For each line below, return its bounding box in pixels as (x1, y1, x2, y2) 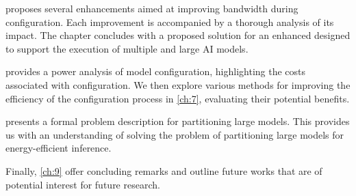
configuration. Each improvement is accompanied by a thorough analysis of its (5, 14, 334, 29)
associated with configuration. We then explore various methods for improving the (5, 77, 351, 92)
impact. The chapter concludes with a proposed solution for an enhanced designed (5, 28, 351, 42)
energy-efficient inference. (5, 141, 112, 155)
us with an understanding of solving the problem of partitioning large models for (5, 127, 344, 141)
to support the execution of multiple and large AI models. (5, 41, 249, 55)
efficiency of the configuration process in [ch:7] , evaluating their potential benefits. (5, 91, 350, 105)
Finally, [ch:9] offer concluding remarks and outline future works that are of (5, 163, 322, 178)
